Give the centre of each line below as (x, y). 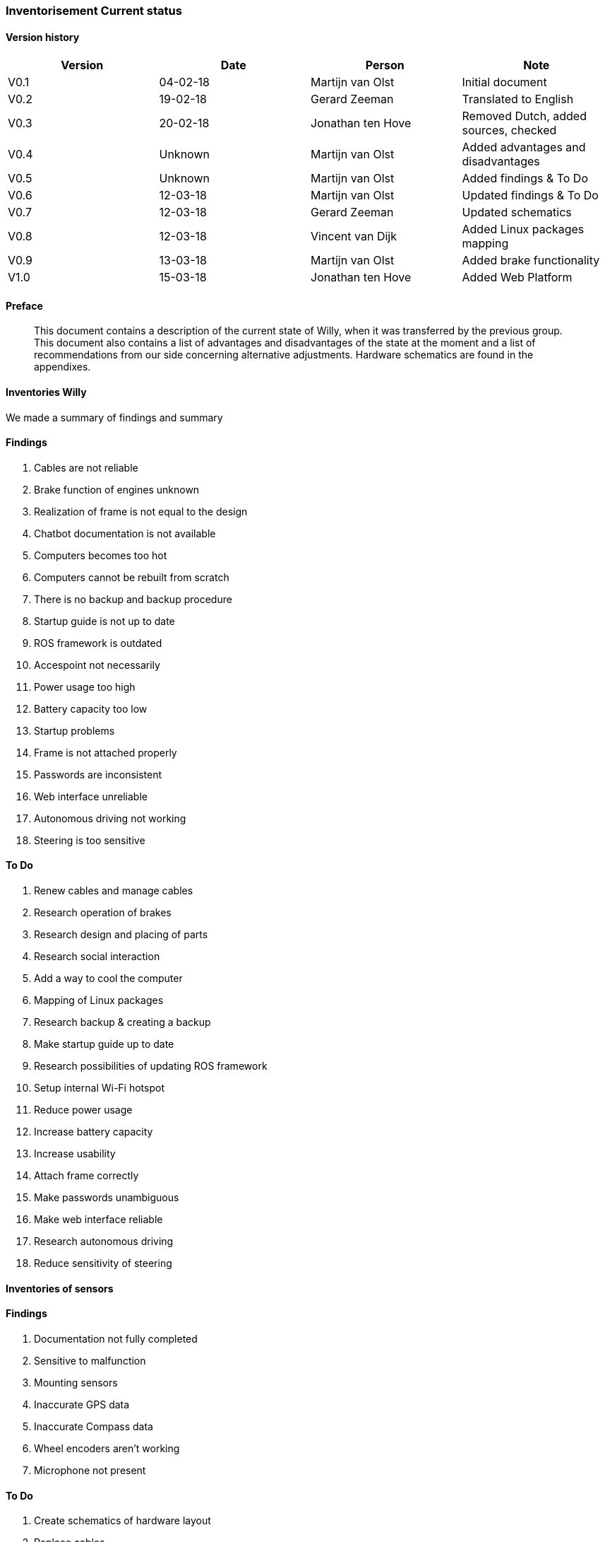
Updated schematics (517, 212)
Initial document (504, 82)
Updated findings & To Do (530, 195)
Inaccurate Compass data (94, 1426)
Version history (43, 37)
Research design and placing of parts (121, 935)
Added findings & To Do (525, 179)
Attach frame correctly (86, 1176)
